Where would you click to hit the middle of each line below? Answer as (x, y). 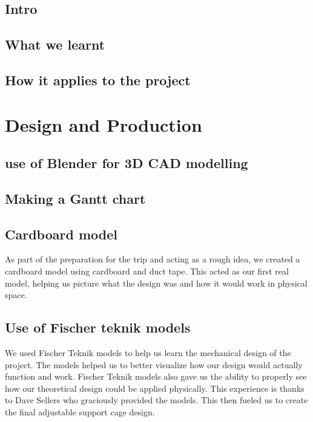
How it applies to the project (98, 80)
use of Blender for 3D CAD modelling (127, 163)
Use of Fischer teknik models (98, 327)
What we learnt (55, 44)
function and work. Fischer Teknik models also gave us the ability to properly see (156, 376)
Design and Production (104, 124)
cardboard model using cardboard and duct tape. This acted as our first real (147, 271)
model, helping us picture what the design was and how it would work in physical (156, 283)
